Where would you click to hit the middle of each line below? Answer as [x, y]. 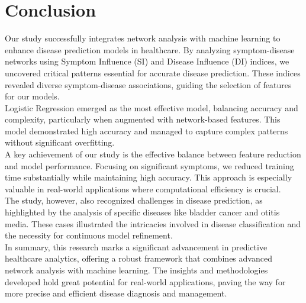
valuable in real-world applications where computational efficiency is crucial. [143, 188]
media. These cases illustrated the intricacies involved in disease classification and [153, 223]
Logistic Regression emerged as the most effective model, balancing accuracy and [152, 107]
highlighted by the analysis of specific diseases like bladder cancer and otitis [142, 212]
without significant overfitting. [60, 142]
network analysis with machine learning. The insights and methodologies [136, 270]
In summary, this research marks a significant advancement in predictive [136, 246]
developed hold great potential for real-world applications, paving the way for [145, 281]
